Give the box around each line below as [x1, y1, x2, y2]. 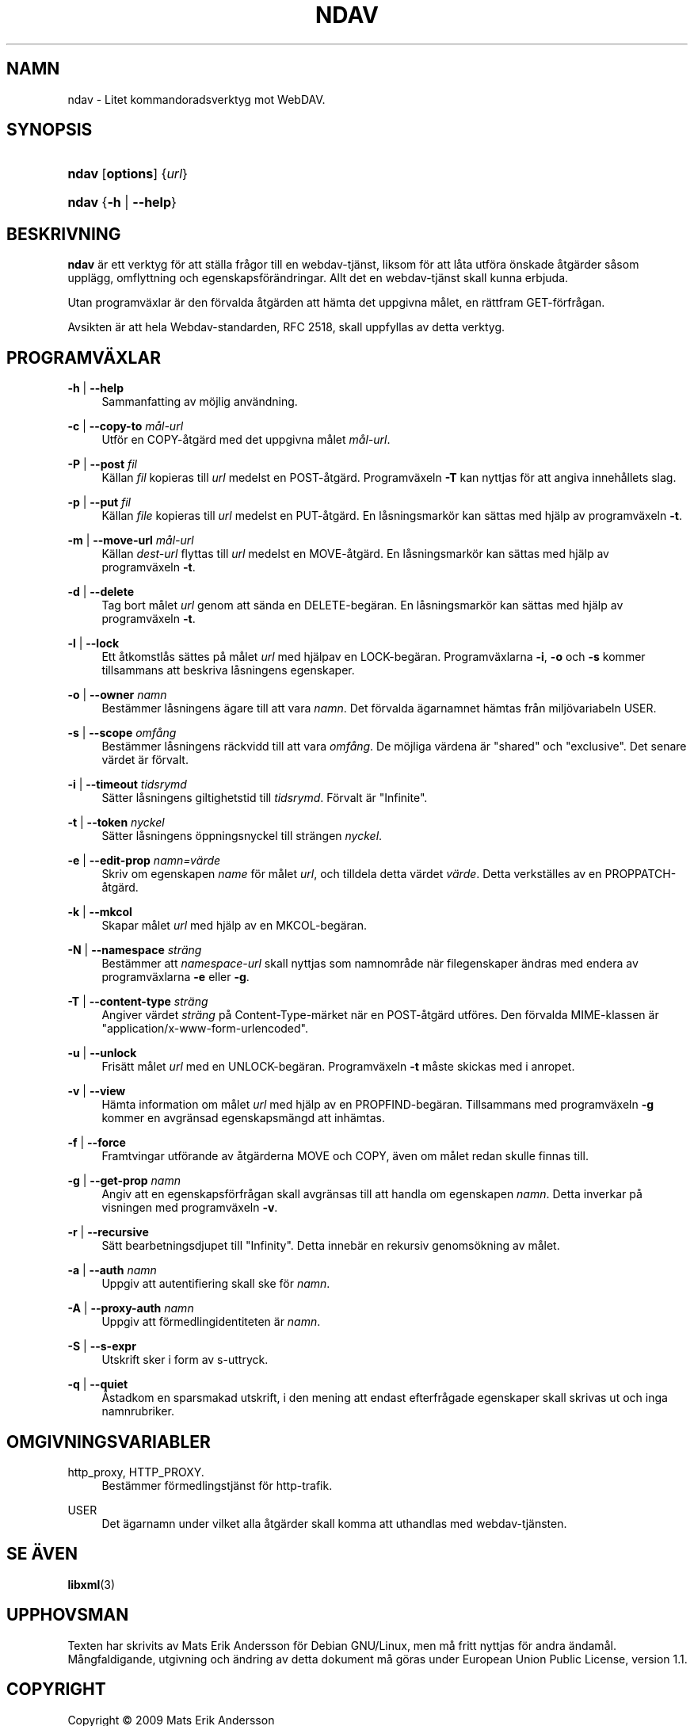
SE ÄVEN [6, 1544, 78, 1564]
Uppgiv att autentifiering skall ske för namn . [101, 1277, 330, 1291]
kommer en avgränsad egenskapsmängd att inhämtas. [101, 1111, 385, 1125]
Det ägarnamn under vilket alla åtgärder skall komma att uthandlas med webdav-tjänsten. [101, 1516, 567, 1530]
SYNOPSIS [6, 120, 93, 140]
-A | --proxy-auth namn [67, 1301, 194, 1316]
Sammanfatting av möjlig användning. [101, 395, 298, 409]
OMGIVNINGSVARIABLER [6, 1431, 211, 1452]
